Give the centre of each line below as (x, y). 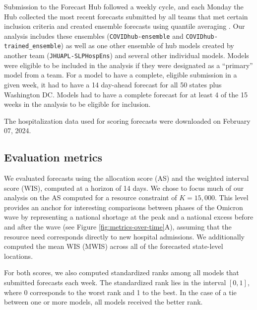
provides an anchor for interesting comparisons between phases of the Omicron (124, 207)
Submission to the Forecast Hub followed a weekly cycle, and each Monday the (124, 6)
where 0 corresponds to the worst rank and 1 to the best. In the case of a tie (120, 292)
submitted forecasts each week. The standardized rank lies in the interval (115, 282)
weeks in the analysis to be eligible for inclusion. (77, 104)
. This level (231, 197)
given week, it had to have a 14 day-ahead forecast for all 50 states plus (113, 84)
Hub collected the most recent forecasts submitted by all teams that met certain (126, 16)
